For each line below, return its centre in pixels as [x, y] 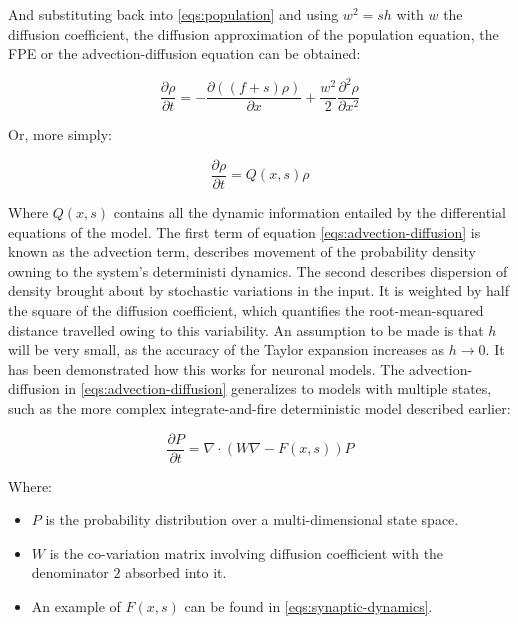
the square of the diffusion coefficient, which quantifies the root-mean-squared [246, 309]
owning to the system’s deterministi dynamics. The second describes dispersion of [258, 270]
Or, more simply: [60, 134]
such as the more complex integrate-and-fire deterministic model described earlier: [259, 407]
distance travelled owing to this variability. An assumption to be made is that [246, 329]
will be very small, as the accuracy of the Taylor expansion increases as [226, 349]
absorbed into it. [176, 572]
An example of [76, 605]
